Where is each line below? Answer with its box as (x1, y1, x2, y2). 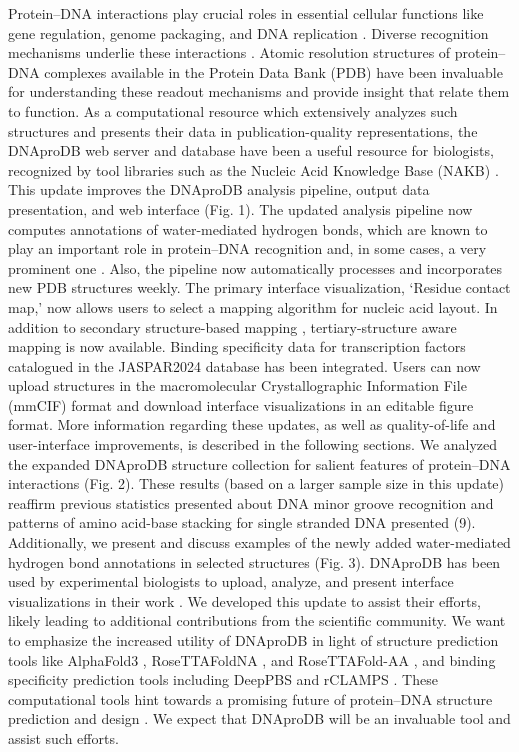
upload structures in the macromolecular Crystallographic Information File (8, 375, 467, 396)
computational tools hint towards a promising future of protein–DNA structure (8, 688, 493, 709)
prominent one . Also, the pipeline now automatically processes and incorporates (8, 257, 503, 278)
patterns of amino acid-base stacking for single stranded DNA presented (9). (8, 512, 476, 533)
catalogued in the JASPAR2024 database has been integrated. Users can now (8, 355, 481, 376)
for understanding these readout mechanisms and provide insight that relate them (8, 81, 510, 102)
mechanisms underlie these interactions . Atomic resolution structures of (8, 42, 451, 63)
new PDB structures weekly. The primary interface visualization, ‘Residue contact (8, 277, 511, 298)
